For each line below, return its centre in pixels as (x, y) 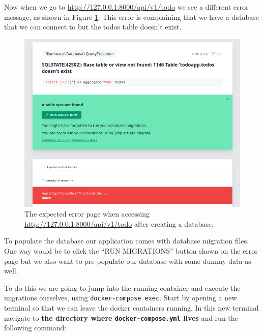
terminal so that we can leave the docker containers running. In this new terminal (131, 308)
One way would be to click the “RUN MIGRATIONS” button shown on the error (131, 250)
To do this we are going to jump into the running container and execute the (122, 287)
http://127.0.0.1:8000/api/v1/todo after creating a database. (119, 223)
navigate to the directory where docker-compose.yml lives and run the (121, 317)
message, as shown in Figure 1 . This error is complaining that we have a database (131, 17)
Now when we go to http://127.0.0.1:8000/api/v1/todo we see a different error (126, 7)
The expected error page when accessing (87, 214)
